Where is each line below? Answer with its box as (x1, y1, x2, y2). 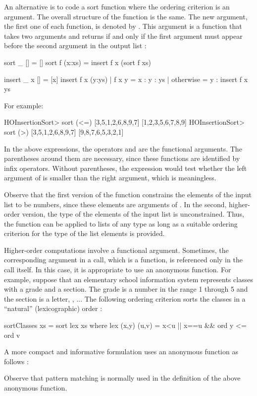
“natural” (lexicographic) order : (4, 303, 103, 314)
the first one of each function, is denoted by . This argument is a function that (4, 21, 242, 31)
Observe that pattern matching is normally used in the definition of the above (4, 373, 241, 383)
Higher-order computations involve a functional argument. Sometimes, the (4, 244, 229, 255)
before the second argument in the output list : (4, 40, 147, 51)
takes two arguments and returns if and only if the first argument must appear (4, 30, 243, 41)
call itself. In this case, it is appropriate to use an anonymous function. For (4, 264, 231, 275)
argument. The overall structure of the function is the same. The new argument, (4, 11, 248, 21)
